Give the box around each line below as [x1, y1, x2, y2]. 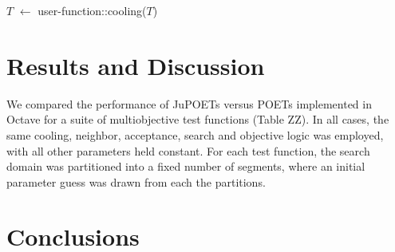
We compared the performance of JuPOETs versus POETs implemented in [6, 95, 372, 112]
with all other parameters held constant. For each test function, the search [6, 142, 370, 159]
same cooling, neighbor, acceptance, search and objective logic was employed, [6, 126, 384, 143]
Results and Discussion [6, 49, 265, 81]
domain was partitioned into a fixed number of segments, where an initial [6, 158, 365, 175]
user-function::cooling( [38, 2, 147, 18]
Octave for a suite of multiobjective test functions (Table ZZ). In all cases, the [6, 111, 389, 128]
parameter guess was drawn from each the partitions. [6, 173, 266, 190]
